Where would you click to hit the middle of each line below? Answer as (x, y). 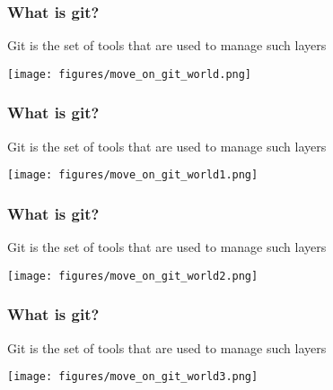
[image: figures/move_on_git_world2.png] (133, 276)
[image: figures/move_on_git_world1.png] (133, 175)
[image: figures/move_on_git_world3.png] (133, 377)
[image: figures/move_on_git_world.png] (130, 74)
